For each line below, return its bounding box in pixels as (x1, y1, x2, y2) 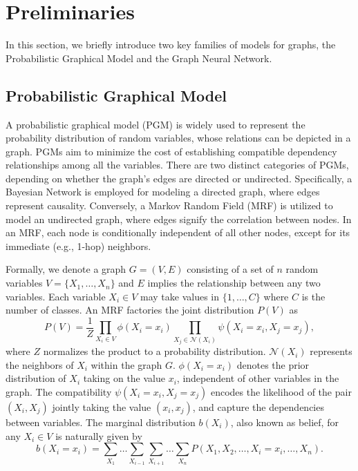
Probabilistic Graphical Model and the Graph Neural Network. (6, 50, 272, 65)
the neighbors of (6, 357, 74, 372)
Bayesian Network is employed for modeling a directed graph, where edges (6, 184, 320, 199)
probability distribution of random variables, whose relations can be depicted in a (6, 131, 351, 145)
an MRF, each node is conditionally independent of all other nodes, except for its (6, 225, 350, 240)
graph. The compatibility (6, 384, 112, 398)
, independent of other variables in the (176, 371, 339, 385)
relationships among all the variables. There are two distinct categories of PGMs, (6, 157, 349, 172)
